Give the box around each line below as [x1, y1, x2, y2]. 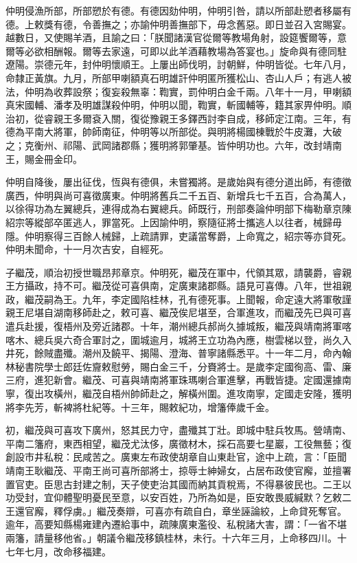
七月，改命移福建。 [24, 544, 111, 558]
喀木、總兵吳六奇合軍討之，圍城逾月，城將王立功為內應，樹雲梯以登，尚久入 [5, 332, 352, 346]
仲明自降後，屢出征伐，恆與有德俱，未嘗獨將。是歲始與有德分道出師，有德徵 [5, 175, 352, 189]
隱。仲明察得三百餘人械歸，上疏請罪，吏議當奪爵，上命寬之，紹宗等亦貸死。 [5, 228, 352, 243]
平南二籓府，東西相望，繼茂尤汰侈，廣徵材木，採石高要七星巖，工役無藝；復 [5, 436, 352, 450]
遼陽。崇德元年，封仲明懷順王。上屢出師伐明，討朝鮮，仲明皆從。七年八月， [5, 57, 352, 71]
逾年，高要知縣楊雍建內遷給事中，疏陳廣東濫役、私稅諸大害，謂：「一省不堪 [5, 517, 347, 531]
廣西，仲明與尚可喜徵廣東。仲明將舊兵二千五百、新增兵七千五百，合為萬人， [5, 188, 352, 202]
